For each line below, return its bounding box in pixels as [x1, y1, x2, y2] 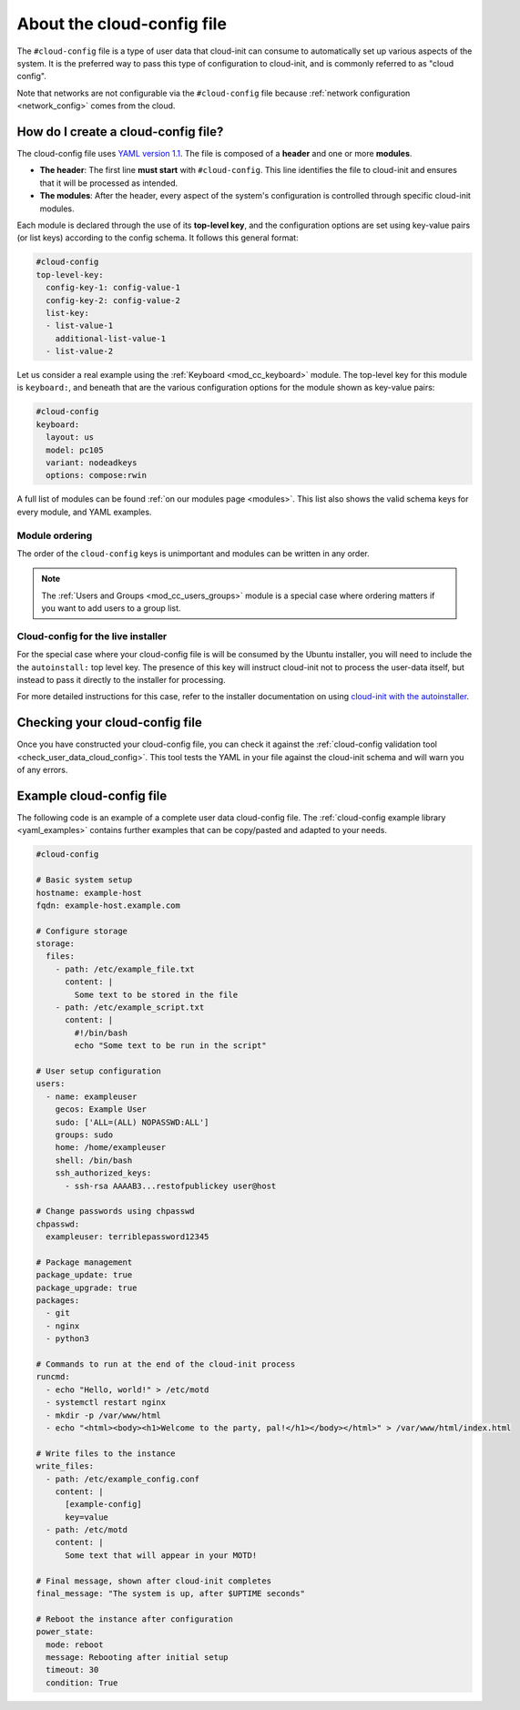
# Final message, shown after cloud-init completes [36, 1575, 272, 1586]
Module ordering [16, 529, 93, 542]
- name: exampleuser [46, 1091, 138, 1102]
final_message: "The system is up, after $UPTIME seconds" [36, 1589, 305, 1599]
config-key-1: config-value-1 [46, 282, 181, 293]
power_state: [36, 1626, 95, 1637]
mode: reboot [46, 1639, 104, 1650]
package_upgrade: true [36, 1282, 138, 1293]
